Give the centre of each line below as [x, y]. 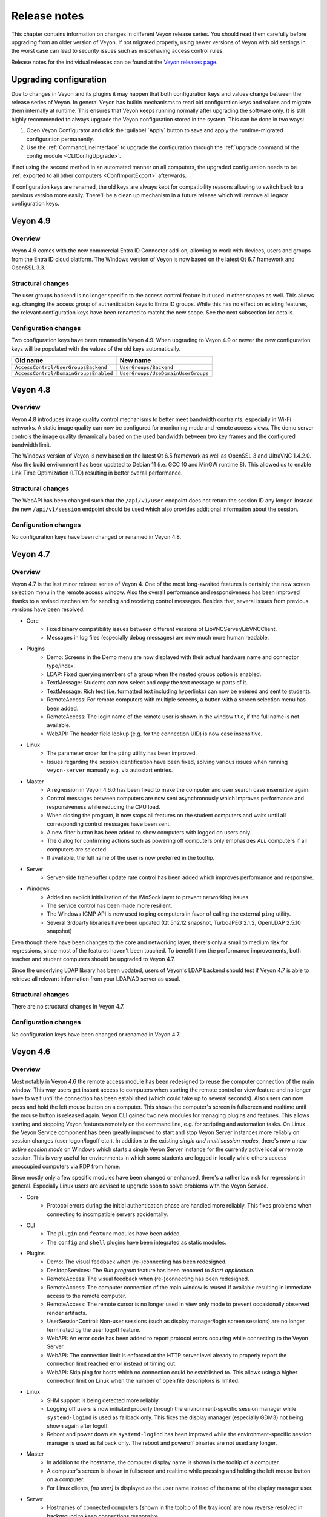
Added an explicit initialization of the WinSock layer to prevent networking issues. [149, 897]
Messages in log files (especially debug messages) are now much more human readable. [158, 638]
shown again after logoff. [78, 1425]
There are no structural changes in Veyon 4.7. [68, 1007]
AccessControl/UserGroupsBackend [61, 367]
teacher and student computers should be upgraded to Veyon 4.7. [93, 959]
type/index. [61, 666]
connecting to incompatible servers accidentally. [107, 1214]
